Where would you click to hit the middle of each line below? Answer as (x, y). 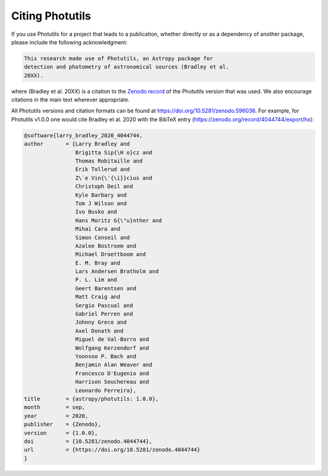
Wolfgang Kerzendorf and (112, 348)
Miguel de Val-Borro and (112, 339)
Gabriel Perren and (104, 314)
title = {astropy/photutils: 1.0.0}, (91, 399)
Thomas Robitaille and (109, 161)
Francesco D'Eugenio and (112, 373)
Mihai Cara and (98, 229)
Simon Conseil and (102, 237)
